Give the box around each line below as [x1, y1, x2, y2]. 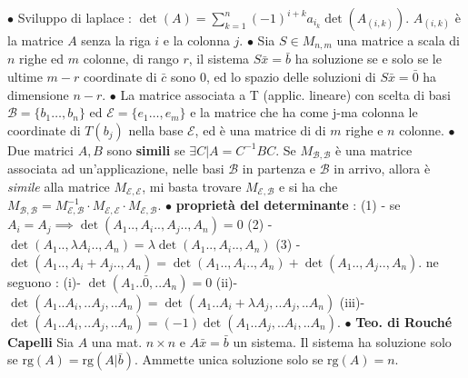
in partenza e [242, 159, 316, 178]
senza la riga [81, 31, 151, 49]
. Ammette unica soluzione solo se [134, 350, 324, 369]
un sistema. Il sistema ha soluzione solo [233, 332, 452, 351]
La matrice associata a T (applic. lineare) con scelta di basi [120, 85, 451, 104]
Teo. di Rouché [355, 312, 453, 331]
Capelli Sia [7, 332, 74, 351]
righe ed [19, 49, 65, 68]
